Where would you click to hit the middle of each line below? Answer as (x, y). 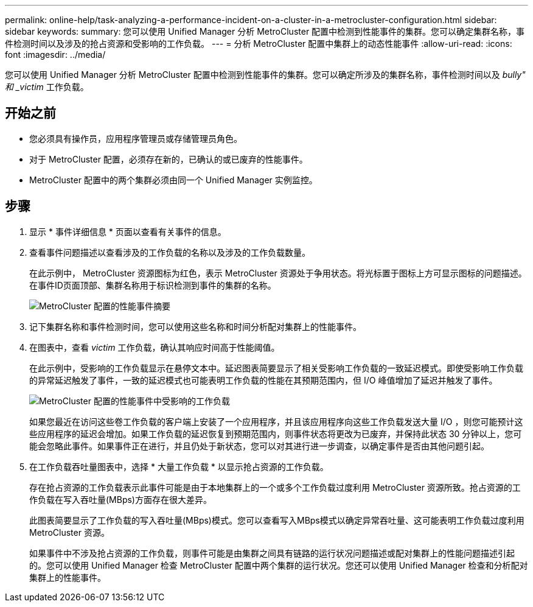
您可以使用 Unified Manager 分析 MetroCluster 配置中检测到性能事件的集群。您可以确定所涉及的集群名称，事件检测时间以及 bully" (265, 75)
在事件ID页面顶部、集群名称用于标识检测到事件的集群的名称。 (153, 285)
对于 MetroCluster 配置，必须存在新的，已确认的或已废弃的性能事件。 (169, 159)
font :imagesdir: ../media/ (55, 54)
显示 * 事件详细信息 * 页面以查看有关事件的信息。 (128, 231)
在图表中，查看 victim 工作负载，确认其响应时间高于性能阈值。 (155, 347)
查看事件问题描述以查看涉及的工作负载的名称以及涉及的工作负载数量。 (170, 252)
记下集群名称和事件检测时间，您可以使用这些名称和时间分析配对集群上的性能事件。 (195, 326)
